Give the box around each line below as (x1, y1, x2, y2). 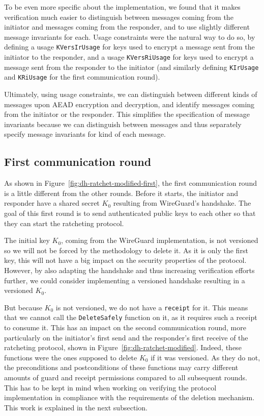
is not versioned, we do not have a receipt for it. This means (55, 302, 248, 312)
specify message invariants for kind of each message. (4, 129, 166, 139)
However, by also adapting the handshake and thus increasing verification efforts (4, 264, 255, 275)
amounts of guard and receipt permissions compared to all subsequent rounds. (4, 372, 247, 382)
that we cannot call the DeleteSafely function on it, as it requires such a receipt (4, 312, 257, 323)
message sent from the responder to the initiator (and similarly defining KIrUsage (4, 61, 259, 72)
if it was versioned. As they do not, (151, 352, 260, 362)
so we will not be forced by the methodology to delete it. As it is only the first (4, 244, 248, 255)
